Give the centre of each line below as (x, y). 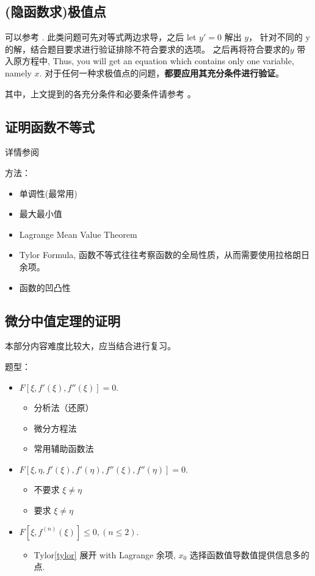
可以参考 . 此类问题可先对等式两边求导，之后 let (101, 37)
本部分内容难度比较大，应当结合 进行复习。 (90, 346)
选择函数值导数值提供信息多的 (249, 554)
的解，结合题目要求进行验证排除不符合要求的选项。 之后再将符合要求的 (147, 49)
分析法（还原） (64, 408)
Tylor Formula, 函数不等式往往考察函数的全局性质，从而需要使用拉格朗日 (164, 255)
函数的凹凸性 (45, 287)
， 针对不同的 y (279, 37)
